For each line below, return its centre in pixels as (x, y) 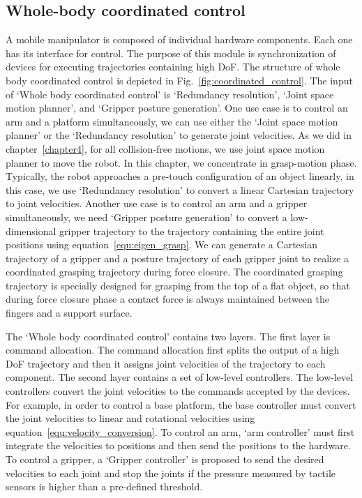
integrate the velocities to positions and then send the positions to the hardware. (178, 445)
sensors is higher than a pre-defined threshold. (104, 486)
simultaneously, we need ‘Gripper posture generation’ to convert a (146, 217)
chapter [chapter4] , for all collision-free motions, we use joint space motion (165, 148)
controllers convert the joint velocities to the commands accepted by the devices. (178, 391)
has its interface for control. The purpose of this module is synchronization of (171, 53)
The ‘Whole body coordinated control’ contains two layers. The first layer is (168, 336)
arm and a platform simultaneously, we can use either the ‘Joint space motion (172, 121)
